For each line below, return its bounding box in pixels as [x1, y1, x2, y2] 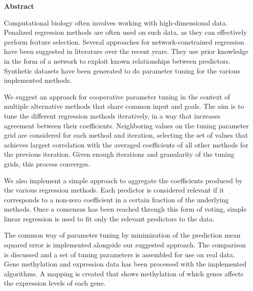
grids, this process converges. [4, 158, 91, 169]
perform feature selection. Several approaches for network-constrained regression [4, 36, 244, 47]
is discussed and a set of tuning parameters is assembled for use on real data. [4, 249, 235, 259]
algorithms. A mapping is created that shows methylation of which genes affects [4, 268, 244, 278]
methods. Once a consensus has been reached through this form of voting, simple [4, 204, 247, 214]
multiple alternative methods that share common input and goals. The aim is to [4, 101, 244, 111]
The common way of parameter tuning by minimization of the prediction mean [4, 230, 241, 240]
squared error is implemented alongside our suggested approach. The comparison [4, 240, 246, 250]
